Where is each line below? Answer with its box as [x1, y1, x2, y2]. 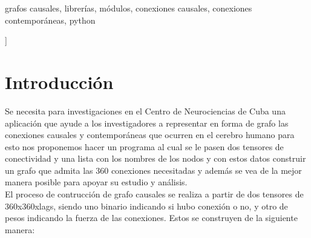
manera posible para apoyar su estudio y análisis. [5, 176, 188, 188]
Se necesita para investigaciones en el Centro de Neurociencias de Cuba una [5, 104, 286, 117]
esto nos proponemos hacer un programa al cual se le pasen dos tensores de [5, 140, 284, 153]
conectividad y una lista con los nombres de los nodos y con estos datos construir [5, 152, 306, 165]
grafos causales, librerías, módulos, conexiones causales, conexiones [5, 2, 252, 14]
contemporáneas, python [5, 13, 96, 26]
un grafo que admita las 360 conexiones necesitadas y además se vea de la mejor [5, 164, 302, 176]
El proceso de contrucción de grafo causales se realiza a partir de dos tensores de [5, 188, 304, 200]
